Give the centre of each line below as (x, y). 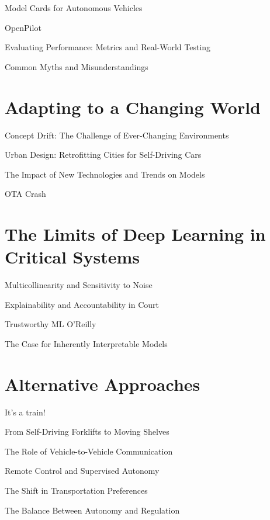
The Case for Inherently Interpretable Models (86, 343)
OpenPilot (23, 27)
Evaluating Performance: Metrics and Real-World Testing (108, 47)
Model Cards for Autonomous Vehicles (74, 8)
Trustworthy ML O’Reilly (51, 324)
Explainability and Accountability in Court (82, 304)
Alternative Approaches (103, 384)
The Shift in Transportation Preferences (76, 490)
